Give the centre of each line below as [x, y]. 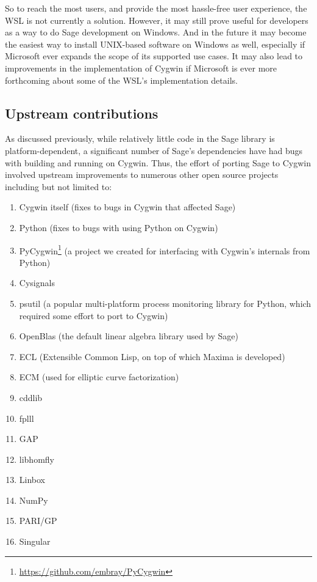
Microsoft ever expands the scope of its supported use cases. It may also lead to [154, 56]
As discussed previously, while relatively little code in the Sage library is [140, 138]
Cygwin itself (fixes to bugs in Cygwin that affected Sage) [127, 207]
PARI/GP [38, 521]
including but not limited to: [59, 186]
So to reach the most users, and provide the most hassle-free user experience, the [156, 8]
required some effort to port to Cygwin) [94, 315]
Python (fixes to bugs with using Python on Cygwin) [119, 227]
